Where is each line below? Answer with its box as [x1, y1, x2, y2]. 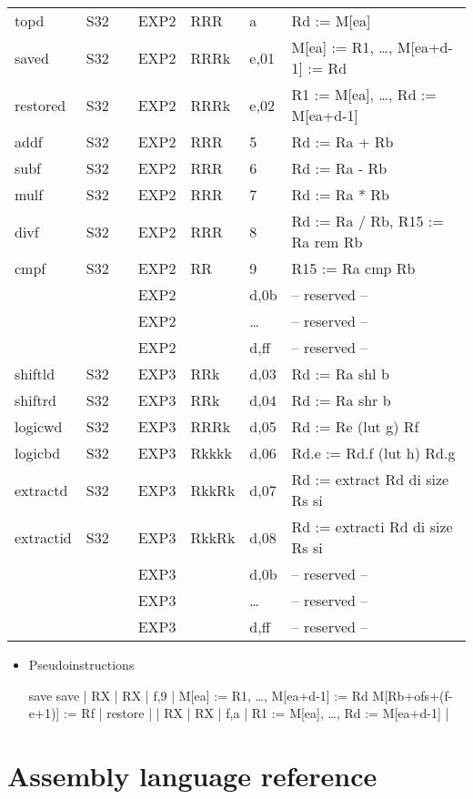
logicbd [15, 442, 61, 463]
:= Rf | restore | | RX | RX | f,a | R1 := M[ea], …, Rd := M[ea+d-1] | [63, 703, 449, 723]
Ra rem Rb [291, 231, 363, 252]
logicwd [15, 416, 63, 437]
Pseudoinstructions [28, 655, 135, 673]
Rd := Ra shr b [291, 389, 391, 410]
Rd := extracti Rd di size [291, 516, 453, 537]
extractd [15, 479, 68, 501]
